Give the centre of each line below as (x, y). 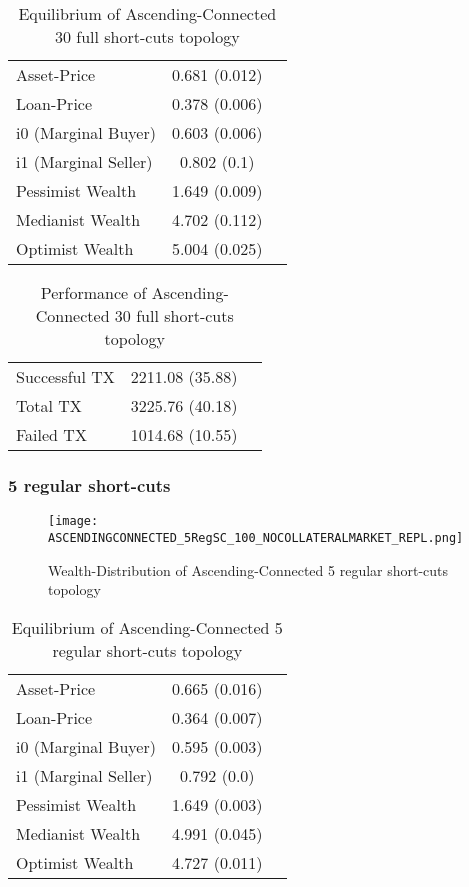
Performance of (93, 292)
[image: (73, 521)
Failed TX (51, 434)
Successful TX (65, 376)
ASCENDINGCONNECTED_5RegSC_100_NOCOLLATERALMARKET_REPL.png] (256, 537)
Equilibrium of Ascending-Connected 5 (147, 627)
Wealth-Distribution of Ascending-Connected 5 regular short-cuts (248, 569)
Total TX (49, 405)
